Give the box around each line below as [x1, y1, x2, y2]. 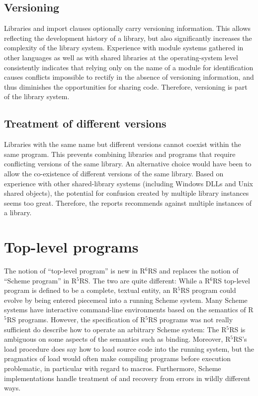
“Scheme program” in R [4, 275, 77, 285]
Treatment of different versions [4, 116, 167, 131]
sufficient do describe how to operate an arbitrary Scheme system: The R [4, 324, 227, 334]
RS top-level [213, 275, 250, 285]
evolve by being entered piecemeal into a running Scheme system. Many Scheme [4, 294, 248, 305]
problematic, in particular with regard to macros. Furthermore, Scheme [4, 363, 221, 373]
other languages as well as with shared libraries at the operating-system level [4, 52, 238, 62]
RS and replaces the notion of [148, 265, 239, 276]
